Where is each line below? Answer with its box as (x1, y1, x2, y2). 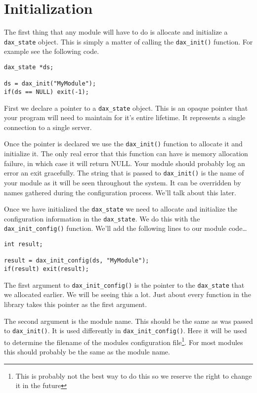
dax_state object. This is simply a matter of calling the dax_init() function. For (4, 36, 253, 46)
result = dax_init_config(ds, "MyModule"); (4, 257, 149, 264)
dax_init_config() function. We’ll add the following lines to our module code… (4, 223, 247, 233)
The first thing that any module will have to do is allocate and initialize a (4, 27, 228, 37)
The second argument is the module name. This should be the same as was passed (4, 315, 253, 326)
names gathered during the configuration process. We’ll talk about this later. (4, 187, 236, 197)
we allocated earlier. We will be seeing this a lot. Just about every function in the (4, 289, 251, 300)
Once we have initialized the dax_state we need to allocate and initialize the (4, 204, 237, 214)
